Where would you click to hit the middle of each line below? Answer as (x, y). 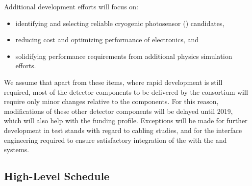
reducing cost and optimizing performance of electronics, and (107, 40)
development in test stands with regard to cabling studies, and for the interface (123, 130)
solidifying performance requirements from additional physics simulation (124, 56)
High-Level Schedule (57, 176)
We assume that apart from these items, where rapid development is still (113, 82)
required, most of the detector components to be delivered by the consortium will (126, 92)
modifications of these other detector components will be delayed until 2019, (118, 111)
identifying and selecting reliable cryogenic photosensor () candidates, (120, 23)
